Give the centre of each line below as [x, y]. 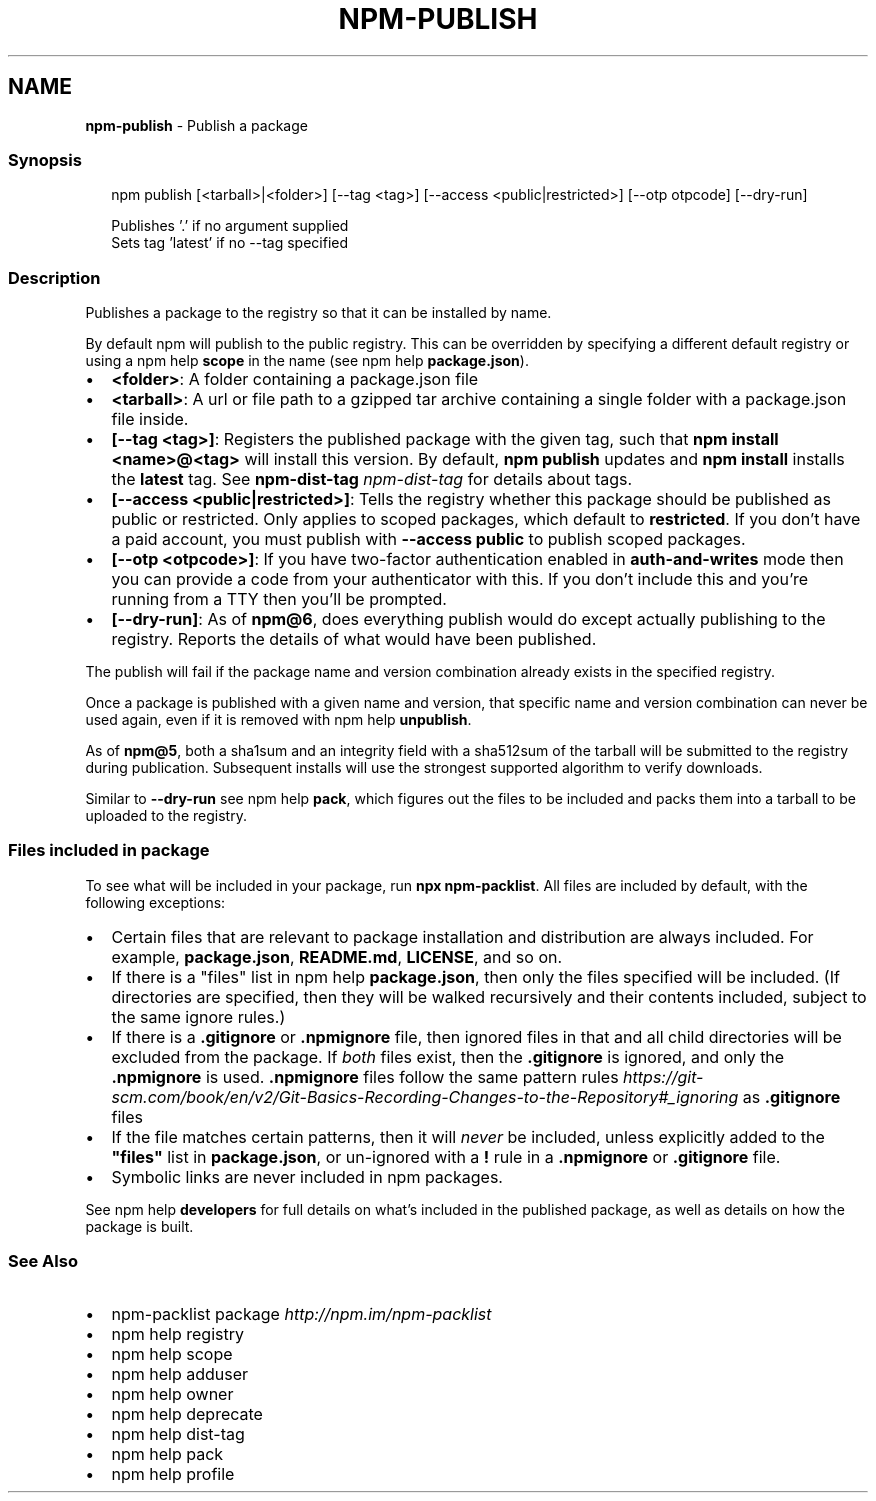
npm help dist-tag [178, 1433]
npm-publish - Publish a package [196, 125]
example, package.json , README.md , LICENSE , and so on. [337, 956]
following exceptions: [155, 902]
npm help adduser [180, 1373]
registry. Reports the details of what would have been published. [354, 639]
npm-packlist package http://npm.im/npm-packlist [301, 1313]
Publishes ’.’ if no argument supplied [230, 226]
